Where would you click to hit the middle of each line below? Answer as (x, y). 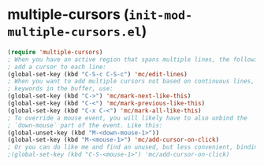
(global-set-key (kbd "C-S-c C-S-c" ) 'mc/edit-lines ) (98, 74)
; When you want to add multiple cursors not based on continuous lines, (131, 81)
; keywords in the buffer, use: (60, 89)
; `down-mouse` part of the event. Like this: (85, 125)
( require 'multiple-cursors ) (55, 52)
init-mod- (161, 15)
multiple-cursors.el (75, 33)
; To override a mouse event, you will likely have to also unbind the (127, 118)
